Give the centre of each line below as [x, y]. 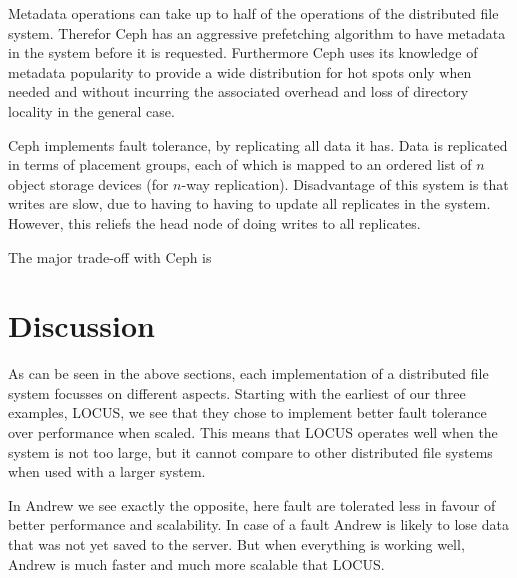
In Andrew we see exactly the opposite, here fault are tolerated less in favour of [252, 504]
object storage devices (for [88, 183]
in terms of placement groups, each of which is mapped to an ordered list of [240, 164]
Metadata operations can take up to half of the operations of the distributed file [253, 13]
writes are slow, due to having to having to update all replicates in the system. [249, 203]
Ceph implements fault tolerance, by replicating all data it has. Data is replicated [258, 144]
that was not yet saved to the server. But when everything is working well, [236, 544]
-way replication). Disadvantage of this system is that [345, 183]
